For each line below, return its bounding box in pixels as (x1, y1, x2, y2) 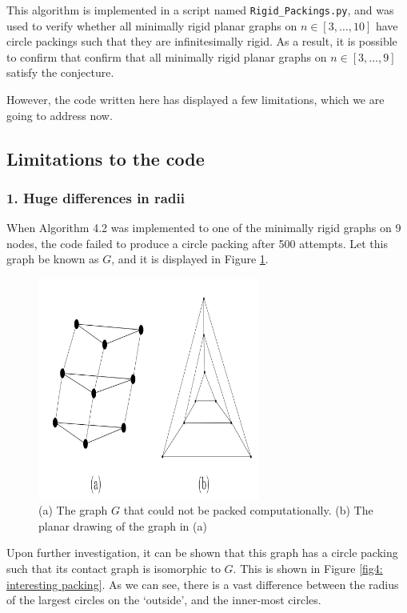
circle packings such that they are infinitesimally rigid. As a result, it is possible (6, 33, 397, 50)
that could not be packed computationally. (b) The (123, 502, 373, 519)
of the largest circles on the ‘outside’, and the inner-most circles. (6, 591, 321, 608)
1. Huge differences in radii (6, 187, 185, 207)
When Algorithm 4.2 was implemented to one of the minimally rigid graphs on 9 (6, 219, 401, 236)
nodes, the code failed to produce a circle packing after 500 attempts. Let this (6, 234, 388, 251)
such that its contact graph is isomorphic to (6, 559, 221, 576)
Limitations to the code (6, 146, 205, 170)
